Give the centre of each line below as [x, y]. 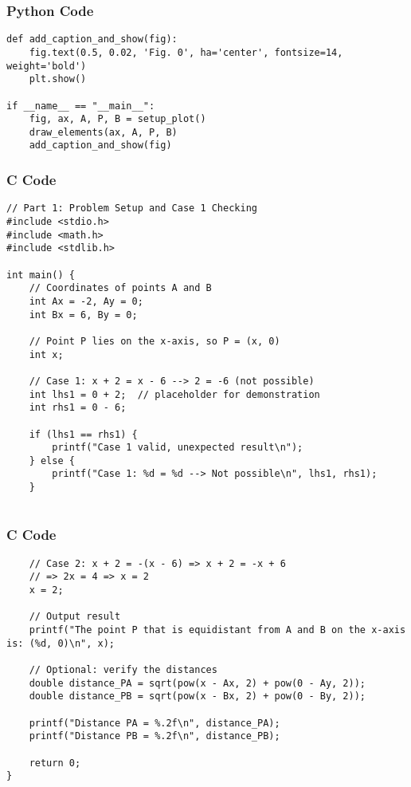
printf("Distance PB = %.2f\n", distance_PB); [155, 736]
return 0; [55, 763]
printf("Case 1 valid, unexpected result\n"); [178, 448]
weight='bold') [47, 66]
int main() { [41, 275]
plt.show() [58, 79]
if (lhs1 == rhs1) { [83, 434]
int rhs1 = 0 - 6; [78, 408]
